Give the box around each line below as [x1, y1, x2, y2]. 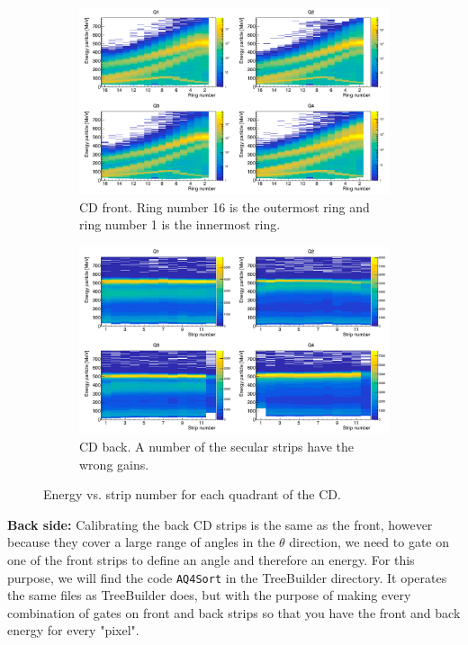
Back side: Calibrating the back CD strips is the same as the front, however [7, 515, 433, 533]
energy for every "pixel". [7, 621, 139, 640]
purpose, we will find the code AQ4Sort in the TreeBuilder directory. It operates [7, 568, 447, 587]
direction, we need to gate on [289, 533, 449, 551]
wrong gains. [79, 454, 149, 473]
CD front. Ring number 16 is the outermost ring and [79, 197, 370, 216]
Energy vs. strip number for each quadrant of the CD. [43, 485, 341, 504]
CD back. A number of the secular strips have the [79, 436, 355, 455]
